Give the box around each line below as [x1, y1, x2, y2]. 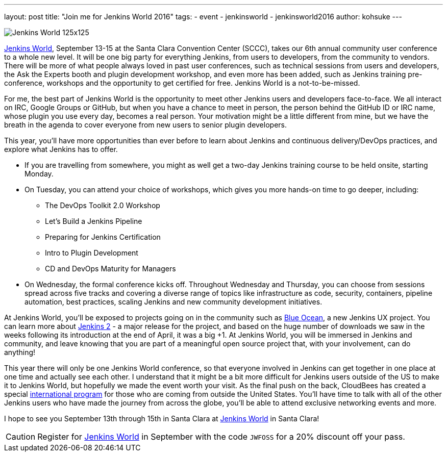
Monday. [24, 169, 54, 178]
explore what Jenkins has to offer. [4, 145, 118, 154]
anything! [4, 348, 36, 357]
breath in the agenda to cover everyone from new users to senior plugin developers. [4, 120, 287, 129]
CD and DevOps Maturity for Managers [45, 264, 176, 273]
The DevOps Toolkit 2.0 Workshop [45, 201, 160, 210]
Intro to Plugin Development [45, 248, 138, 257]
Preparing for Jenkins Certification [45, 233, 161, 241]
